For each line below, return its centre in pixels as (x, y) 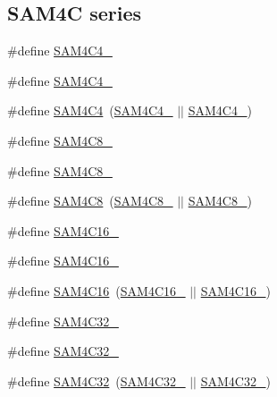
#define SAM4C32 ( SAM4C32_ (97, 380)
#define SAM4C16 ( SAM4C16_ (97, 290)
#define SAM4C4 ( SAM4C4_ (90, 110)
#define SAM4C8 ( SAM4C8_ (90, 201)
